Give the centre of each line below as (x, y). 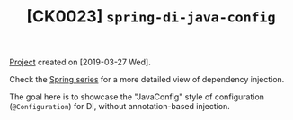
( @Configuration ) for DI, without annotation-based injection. (120, 107)
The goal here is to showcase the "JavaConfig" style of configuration (137, 97)
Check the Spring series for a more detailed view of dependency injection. (147, 80)
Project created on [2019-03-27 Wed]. (80, 62)
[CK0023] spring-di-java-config (151, 17)
